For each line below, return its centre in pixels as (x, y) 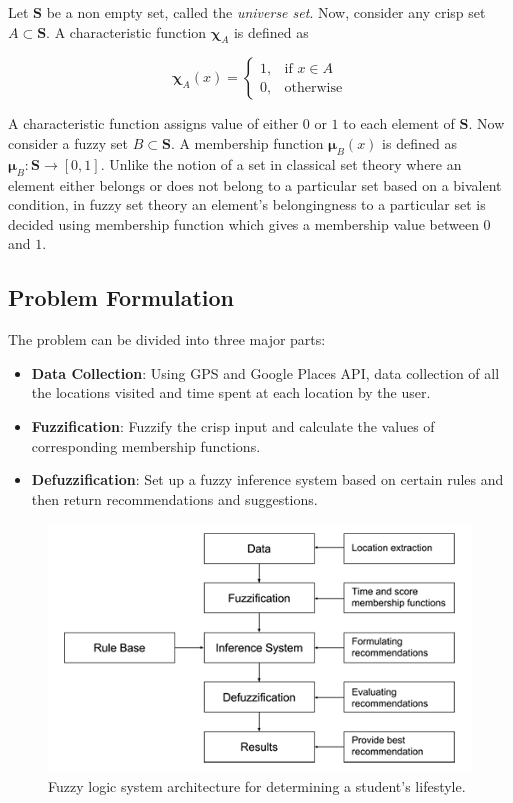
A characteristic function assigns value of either (153, 123)
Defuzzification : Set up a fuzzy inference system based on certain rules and (267, 479)
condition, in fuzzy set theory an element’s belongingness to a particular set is (247, 204)
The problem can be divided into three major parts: (167, 339)
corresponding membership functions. (146, 445)
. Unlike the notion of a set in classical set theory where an (281, 163)
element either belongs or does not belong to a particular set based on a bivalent (255, 184)
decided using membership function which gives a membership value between (243, 223)
